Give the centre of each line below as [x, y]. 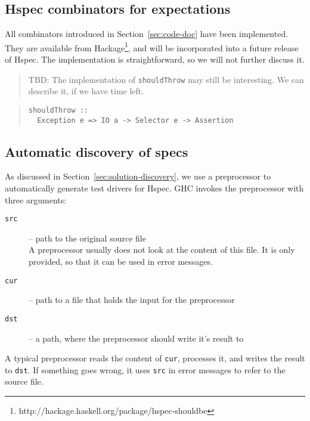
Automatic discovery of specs [97, 151]
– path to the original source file [87, 238]
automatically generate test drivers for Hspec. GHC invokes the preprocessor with [154, 188]
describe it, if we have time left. [86, 91]
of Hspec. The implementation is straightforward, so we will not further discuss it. [155, 59]
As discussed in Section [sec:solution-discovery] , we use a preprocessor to [138, 176]
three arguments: [36, 199]
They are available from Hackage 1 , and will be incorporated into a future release [152, 47]
